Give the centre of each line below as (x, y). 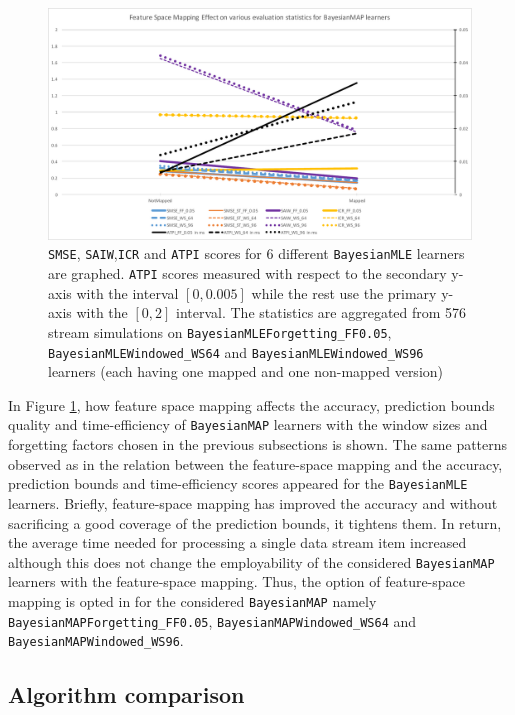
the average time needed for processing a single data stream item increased (237, 542)
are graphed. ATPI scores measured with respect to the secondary (247, 273)
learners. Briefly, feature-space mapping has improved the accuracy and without (253, 502)
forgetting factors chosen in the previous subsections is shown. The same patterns (258, 444)
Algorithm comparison (126, 694)
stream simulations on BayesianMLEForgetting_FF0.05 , (220, 331)
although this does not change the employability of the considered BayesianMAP (251, 561)
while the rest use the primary (344, 292)
